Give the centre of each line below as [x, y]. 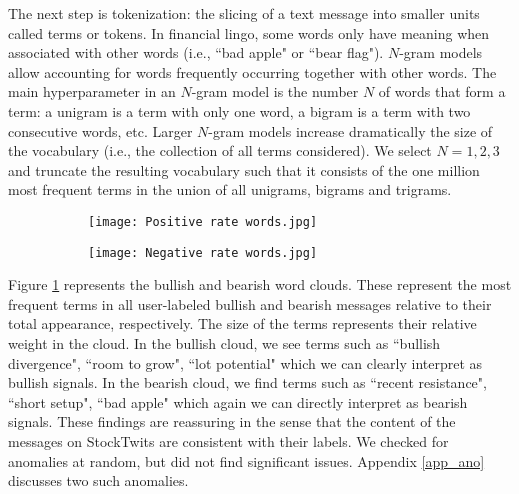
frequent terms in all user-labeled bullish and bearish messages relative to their [250, 303]
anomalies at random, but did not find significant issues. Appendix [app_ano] [246, 460]
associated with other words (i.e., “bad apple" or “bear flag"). [196, 52]
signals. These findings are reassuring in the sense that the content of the [232, 421]
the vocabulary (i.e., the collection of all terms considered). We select [220, 150]
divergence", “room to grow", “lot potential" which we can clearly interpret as [245, 362]
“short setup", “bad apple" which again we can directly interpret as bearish [238, 401]
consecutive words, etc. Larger [100, 130]
